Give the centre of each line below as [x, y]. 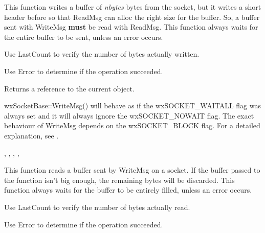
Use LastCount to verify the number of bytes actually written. [102, 54]
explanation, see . [31, 135]
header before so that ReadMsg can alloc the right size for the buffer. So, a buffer [132, 17]
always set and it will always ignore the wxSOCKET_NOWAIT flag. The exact [129, 115]
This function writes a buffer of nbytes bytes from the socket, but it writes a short [133, 7]
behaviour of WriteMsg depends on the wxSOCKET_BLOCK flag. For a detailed [132, 125]
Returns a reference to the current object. [69, 88]
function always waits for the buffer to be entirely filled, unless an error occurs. [128, 190]
